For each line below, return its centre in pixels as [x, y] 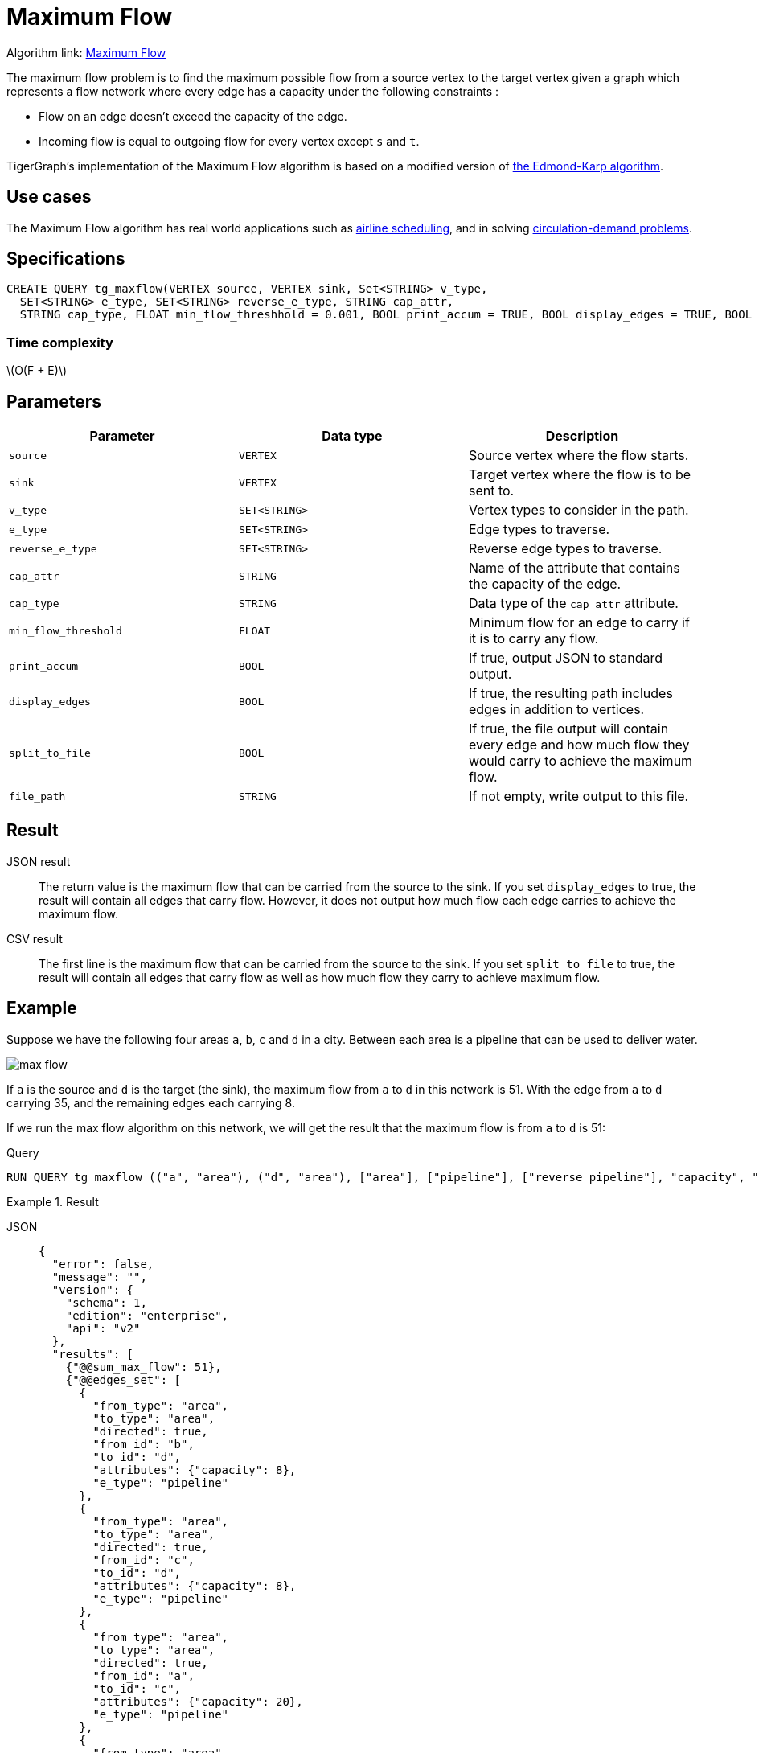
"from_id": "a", [144, 1675]
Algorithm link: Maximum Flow [86, 52]
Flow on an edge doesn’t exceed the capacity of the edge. [193, 116]
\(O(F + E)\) [37, 371]
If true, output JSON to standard [566, 658]
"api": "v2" [103, 1328]
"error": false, [103, 1264]
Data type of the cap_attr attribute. [573, 603]
